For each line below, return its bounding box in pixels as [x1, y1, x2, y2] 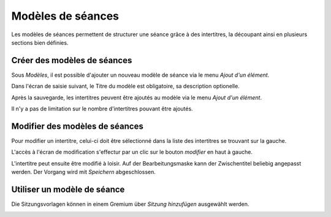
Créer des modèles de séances [11, 55, 132, 66]
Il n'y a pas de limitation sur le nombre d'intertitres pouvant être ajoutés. [11, 105, 193, 113]
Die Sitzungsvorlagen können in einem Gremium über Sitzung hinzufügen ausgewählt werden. [11, 200, 249, 208]
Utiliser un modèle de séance [11, 184, 125, 194]
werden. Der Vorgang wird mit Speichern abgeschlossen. [11, 169, 156, 176]
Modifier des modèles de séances [11, 121, 143, 131]
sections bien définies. [11, 39, 69, 46]
